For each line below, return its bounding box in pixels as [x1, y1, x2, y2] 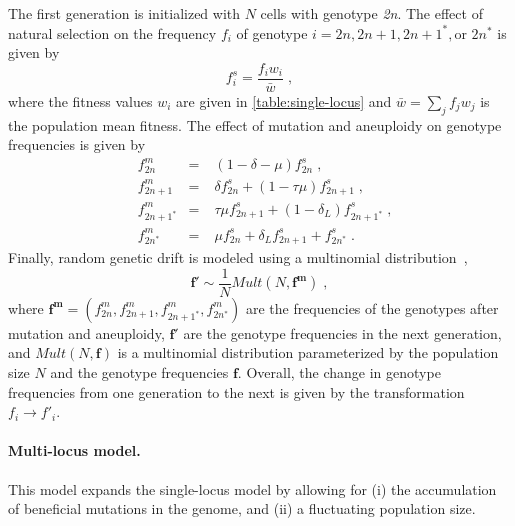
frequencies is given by [8, 134, 146, 155]
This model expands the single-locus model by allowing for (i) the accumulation [8, 478, 497, 499]
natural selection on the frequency [8, 22, 217, 43]
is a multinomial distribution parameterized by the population [117, 342, 499, 363]
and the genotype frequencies [50, 362, 229, 382]
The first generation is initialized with [8, 3, 241, 23]
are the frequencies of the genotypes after [245, 297, 499, 318]
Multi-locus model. [8, 440, 141, 461]
